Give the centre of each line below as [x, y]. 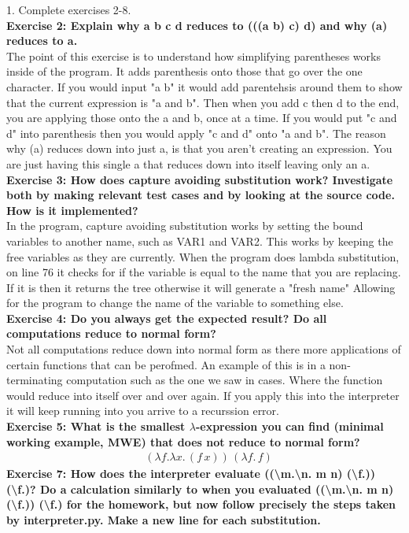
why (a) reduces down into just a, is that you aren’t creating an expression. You [199, 148]
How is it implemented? [72, 210]
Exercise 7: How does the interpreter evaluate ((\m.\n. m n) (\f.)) [191, 474]
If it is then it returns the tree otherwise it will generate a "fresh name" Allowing [201, 287]
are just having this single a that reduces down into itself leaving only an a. [188, 163]
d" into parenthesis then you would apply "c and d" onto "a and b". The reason [196, 133]
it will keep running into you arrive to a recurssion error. [143, 411]
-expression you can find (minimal [289, 426]
